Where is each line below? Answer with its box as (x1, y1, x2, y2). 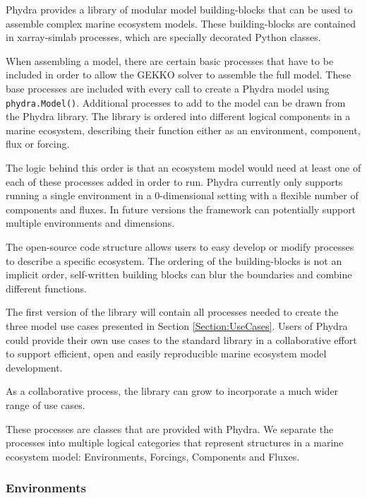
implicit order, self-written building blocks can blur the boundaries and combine (6, 267, 352, 282)
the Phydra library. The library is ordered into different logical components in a (6, 109, 351, 124)
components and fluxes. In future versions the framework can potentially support (6, 201, 356, 216)
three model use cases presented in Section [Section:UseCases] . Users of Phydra (6, 318, 348, 333)
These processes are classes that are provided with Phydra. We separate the (6, 421, 334, 436)
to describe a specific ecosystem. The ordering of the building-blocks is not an (6, 253, 342, 268)
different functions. (6, 280, 87, 295)
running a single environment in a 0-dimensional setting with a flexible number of (6, 188, 359, 203)
